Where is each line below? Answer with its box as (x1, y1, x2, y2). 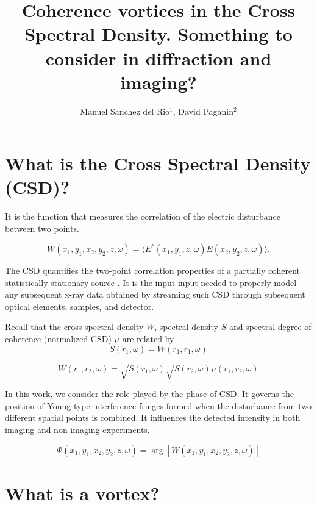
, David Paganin (173, 104, 233, 117)
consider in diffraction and (45, 45, 272, 70)
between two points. (5, 222, 79, 234)
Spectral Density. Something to (24, 21, 293, 46)
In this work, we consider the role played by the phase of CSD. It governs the (5, 387, 294, 400)
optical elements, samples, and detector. (5, 299, 154, 312)
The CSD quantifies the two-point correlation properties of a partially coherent (5, 264, 300, 277)
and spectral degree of (229, 320, 312, 333)
